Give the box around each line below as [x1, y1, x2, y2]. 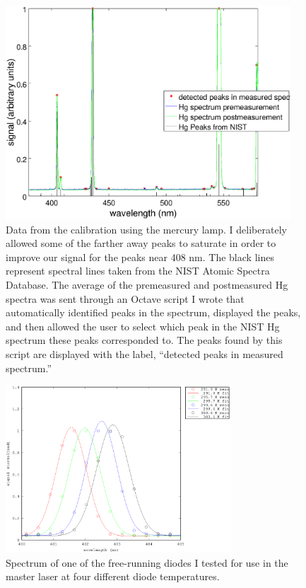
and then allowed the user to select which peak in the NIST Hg [6, 318, 280, 333]
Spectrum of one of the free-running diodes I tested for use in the [6, 555, 288, 570]
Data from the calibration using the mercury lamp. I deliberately [6, 221, 287, 236]
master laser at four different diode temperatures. [6, 569, 220, 584]
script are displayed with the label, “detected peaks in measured [6, 346, 283, 361]
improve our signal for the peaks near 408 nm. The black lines [6, 249, 274, 264]
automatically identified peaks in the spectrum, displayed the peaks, [6, 305, 301, 320]
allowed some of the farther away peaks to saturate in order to [6, 236, 276, 250]
